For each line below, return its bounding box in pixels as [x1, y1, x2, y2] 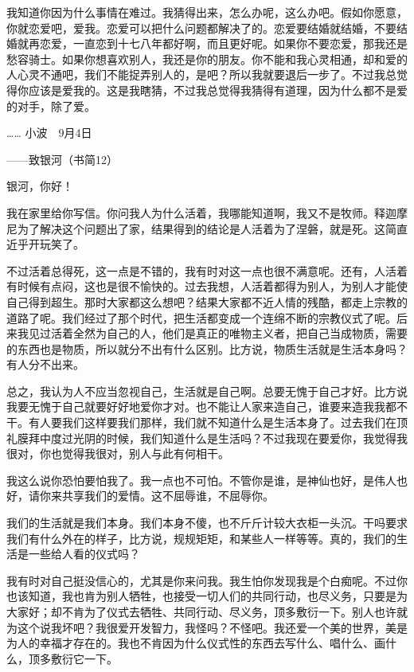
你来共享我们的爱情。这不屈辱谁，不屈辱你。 [39, 487, 274, 504]
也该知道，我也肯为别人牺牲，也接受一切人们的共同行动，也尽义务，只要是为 [6, 588, 408, 604]
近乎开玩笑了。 [6, 236, 84, 252]
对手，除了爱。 [17, 97, 96, 114]
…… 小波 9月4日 [6, 124, 92, 141]
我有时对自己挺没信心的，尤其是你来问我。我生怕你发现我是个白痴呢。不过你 [6, 572, 408, 588]
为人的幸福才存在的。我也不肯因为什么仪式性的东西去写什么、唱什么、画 [6, 635, 385, 651]
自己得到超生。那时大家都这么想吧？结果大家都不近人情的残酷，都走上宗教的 [6, 293, 408, 310]
